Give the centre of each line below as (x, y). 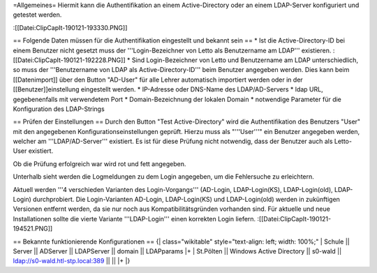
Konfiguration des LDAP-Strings (59, 109)
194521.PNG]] (33, 229)
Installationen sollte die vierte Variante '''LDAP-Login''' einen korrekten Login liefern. (134, 219)
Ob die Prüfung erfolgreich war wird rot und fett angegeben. (99, 163)
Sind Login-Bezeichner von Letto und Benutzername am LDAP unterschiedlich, (245, 60)
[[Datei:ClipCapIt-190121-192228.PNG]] (69, 60)
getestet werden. (37, 15)
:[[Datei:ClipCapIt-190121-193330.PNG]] (70, 27)
